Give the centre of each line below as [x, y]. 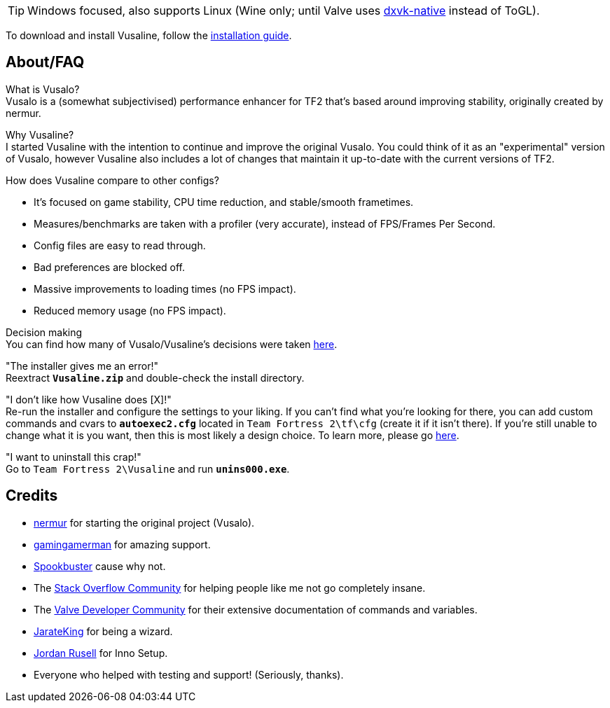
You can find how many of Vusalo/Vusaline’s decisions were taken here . [172, 344]
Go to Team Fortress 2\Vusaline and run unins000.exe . [148, 468]
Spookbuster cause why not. [100, 566]
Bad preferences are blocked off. [110, 267]
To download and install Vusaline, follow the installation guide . [149, 35]
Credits [32, 496]
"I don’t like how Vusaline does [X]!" [89, 399]
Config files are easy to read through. [120, 245]
